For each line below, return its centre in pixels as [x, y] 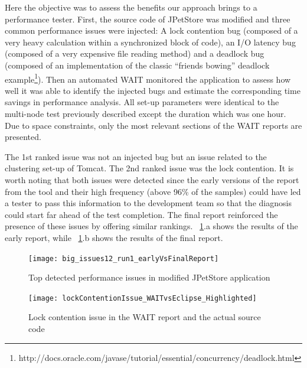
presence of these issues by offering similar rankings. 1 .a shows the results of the [151, 226]
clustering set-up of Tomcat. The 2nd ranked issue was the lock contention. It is [149, 168]
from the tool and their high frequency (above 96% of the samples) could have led [153, 191]
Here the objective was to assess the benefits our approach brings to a [131, 7]
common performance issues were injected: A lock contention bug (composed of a [151, 30]
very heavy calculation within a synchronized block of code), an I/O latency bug [150, 42]
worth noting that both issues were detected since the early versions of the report [152, 179]
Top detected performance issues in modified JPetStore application [149, 277]
